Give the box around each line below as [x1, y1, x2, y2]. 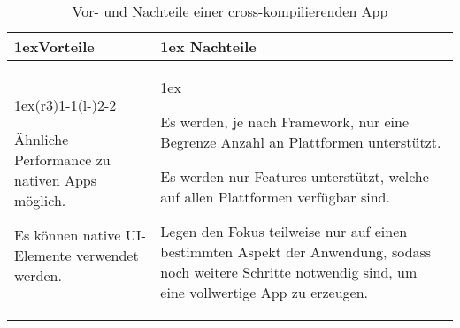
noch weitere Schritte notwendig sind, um [160, 262, 418, 282]
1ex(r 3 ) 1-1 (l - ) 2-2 [14, 94, 117, 115]
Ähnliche [14, 128, 69, 149]
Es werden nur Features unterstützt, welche [160, 166, 429, 187]
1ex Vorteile [14, 36, 95, 57]
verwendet [75, 244, 139, 265]
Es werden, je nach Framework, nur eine [160, 111, 410, 132]
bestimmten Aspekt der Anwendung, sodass [160, 241, 432, 262]
